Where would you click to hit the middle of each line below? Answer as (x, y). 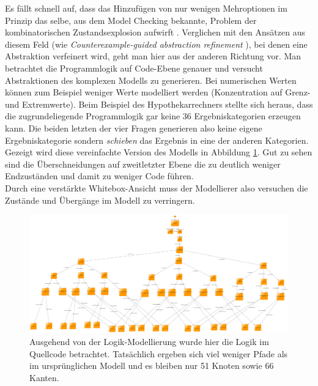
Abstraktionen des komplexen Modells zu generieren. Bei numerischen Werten (151, 80)
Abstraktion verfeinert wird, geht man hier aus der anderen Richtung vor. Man (153, 56)
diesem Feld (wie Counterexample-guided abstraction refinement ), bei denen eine (156, 44)
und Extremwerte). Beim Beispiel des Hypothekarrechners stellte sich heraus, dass (159, 104)
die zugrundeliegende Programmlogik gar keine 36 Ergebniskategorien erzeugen (153, 116)
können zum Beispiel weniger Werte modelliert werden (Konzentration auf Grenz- (158, 92)
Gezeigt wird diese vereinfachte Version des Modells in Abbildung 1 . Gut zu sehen (159, 152)
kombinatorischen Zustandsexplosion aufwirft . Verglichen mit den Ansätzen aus (155, 32)
